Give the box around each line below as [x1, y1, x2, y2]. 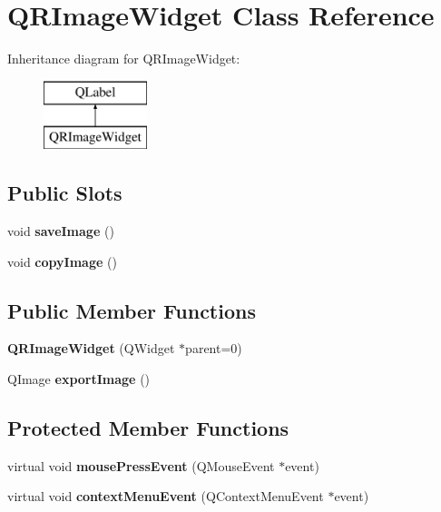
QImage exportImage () [7, 369, 151, 389]
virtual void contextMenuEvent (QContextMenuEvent [7, 487, 324, 506]
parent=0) [185, 339, 242, 358]
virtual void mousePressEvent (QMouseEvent [7, 456, 275, 475]
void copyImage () [7, 251, 117, 271]
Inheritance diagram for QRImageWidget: [7, 49, 240, 68]
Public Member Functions [7, 296, 256, 324]
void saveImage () [7, 222, 114, 241]
